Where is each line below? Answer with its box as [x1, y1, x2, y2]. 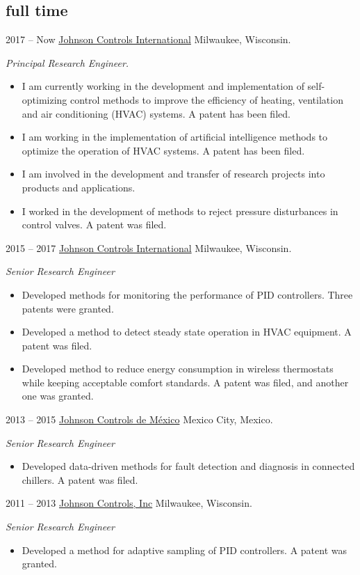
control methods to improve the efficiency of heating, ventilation [70, 92, 343, 107]
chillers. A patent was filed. [22, 472, 138, 487]
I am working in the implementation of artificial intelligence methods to [22, 129, 328, 144]
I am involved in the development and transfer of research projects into [22, 166, 325, 181]
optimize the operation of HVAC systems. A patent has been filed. [22, 143, 305, 157]
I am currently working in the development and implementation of [22, 79, 304, 93]
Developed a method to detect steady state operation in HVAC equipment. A [22, 324, 352, 339]
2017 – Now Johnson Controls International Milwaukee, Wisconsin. [6, 32, 291, 47]
